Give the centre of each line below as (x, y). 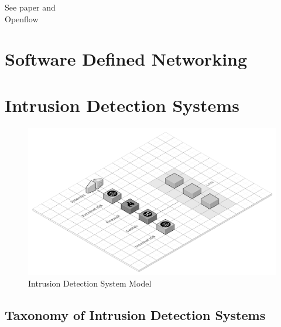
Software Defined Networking (126, 59)
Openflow (22, 18)
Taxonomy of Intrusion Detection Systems (135, 314)
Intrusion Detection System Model (90, 283)
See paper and (30, 7)
